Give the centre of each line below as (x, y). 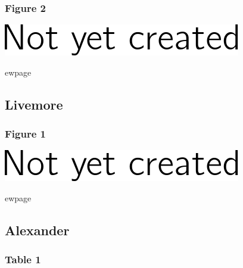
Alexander (37, 230)
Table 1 (23, 259)
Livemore (34, 104)
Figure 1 (25, 134)
